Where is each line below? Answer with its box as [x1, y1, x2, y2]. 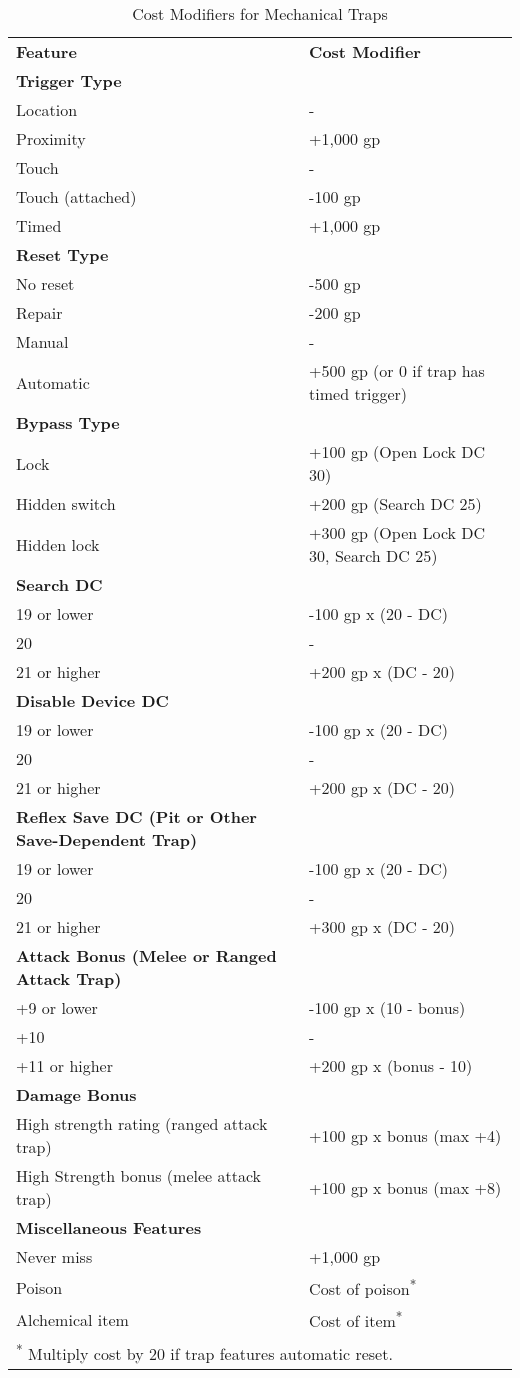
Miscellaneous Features [16, 1216, 202, 1239]
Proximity [16, 127, 86, 150]
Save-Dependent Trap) [16, 828, 198, 851]
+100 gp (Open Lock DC [309, 440, 486, 463]
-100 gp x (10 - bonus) [309, 996, 466, 1019]
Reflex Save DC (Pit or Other [16, 805, 257, 828]
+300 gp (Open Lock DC [309, 521, 486, 544]
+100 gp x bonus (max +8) [309, 1175, 502, 1199]
